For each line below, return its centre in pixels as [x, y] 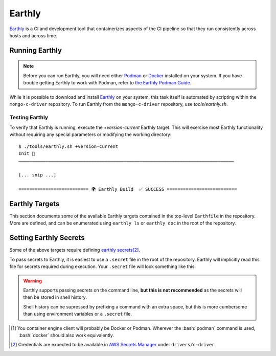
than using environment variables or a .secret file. [78, 314]
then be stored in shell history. [55, 297]
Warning [32, 281]
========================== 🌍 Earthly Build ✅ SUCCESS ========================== [128, 190]
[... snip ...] [38, 175]
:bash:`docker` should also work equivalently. [66, 335]
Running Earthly [36, 50]
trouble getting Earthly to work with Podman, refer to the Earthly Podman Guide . [107, 83]
